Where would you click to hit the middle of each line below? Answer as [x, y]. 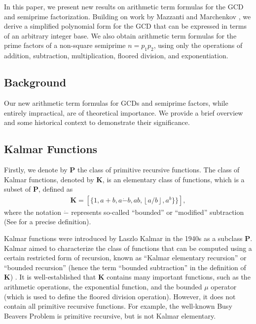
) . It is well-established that [53, 277]
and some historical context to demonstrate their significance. [97, 122]
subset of [18, 189]
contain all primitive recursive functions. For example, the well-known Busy [118, 306]
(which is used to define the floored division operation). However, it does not [120, 296]
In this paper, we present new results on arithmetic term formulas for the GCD [124, 6]
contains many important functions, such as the [179, 277]
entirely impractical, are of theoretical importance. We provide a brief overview [124, 112]
